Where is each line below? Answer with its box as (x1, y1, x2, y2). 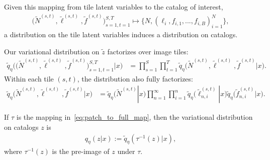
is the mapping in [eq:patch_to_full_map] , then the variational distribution (16, 112, 253, 122)
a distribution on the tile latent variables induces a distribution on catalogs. (4, 29, 238, 40)
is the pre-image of (52, 146, 110, 156)
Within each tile (4, 73, 54, 84)
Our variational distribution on (4, 46, 100, 56)
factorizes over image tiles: (107, 46, 189, 56)
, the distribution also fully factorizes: (77, 73, 193, 84)
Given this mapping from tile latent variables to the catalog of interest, (4, 2, 223, 12)
